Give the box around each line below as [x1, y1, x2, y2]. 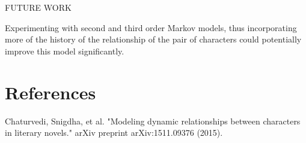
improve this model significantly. [5, 44, 124, 57]
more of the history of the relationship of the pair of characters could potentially [5, 33, 302, 45]
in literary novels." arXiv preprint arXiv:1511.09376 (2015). [5, 126, 223, 139]
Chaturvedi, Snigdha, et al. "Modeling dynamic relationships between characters [5, 114, 301, 127]
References [5, 80, 96, 104]
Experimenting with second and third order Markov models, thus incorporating [5, 21, 297, 34]
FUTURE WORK [5, 1, 72, 13]
